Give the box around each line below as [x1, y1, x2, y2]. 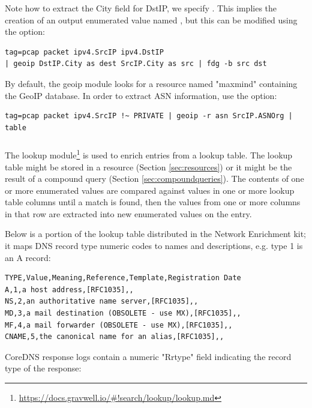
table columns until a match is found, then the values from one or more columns [5, 196, 301, 208]
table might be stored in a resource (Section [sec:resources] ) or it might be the [5, 160, 292, 173]
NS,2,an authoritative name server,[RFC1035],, [5, 297, 199, 306]
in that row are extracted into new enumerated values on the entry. [5, 207, 252, 220]
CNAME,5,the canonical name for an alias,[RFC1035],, [5, 332, 224, 341]
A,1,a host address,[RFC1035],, [5, 285, 134, 294]
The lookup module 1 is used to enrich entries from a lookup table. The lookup [5, 147, 293, 161]
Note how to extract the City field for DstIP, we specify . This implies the [5, 2, 277, 14]
